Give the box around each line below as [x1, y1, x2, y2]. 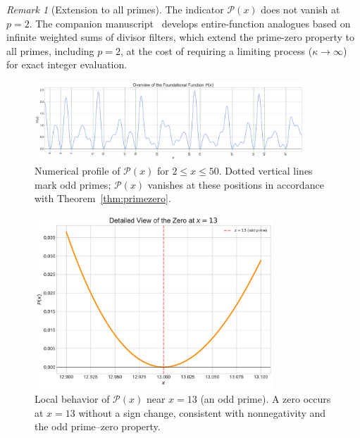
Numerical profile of [35, 163, 120, 178]
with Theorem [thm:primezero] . [35, 191, 171, 206]
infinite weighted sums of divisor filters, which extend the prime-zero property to [6, 30, 355, 44]
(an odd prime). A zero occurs [200, 391, 331, 406]
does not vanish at [261, 2, 340, 16]
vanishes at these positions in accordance [147, 177, 324, 192]
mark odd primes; [35, 177, 111, 192]
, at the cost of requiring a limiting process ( [120, 43, 313, 58]
